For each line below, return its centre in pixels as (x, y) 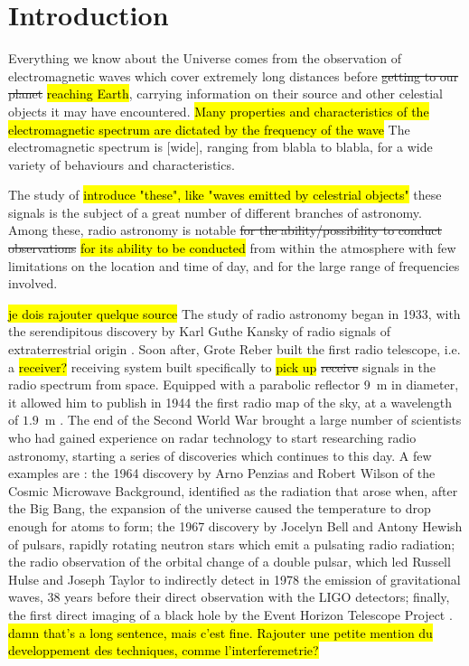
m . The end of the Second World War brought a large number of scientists (253, 420)
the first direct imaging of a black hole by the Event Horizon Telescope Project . (230, 614)
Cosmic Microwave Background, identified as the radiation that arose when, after (233, 490)
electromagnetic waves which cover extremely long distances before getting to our (234, 75)
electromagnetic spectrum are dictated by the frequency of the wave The (209, 129)
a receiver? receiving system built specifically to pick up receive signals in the (222, 366)
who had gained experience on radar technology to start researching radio (212, 437)
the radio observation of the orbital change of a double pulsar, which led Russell (230, 562)
